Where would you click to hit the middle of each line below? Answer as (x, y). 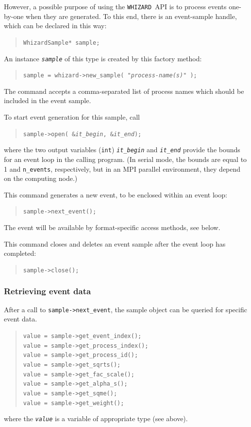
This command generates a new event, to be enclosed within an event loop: (116, 194)
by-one (14, 16)
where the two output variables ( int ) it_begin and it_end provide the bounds (122, 150)
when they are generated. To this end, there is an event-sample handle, (131, 16)
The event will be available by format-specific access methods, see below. (112, 227)
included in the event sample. (48, 100)
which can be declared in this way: (55, 26)
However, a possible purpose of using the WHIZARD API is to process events (115, 6)
